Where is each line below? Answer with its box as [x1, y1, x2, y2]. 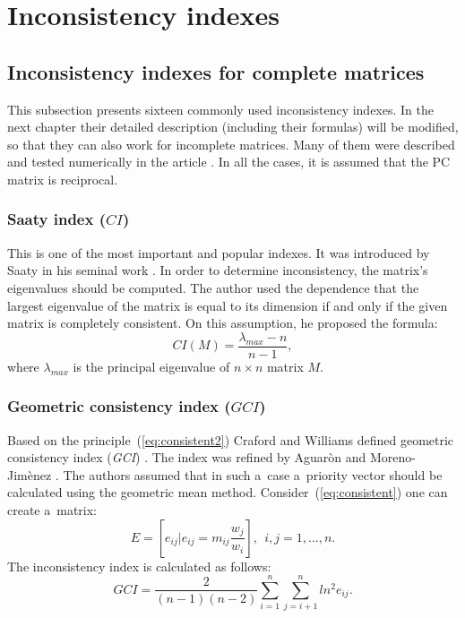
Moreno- [369, 448, 416, 467]
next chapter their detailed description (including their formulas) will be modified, [7, 117, 459, 136]
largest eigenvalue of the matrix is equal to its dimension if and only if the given [7, 296, 448, 314]
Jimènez [7, 465, 52, 484]
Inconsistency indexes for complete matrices [7, 57, 425, 85]
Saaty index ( [7, 208, 106, 230]
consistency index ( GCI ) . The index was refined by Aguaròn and [7, 448, 366, 467]
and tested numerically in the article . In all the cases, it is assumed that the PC [7, 152, 451, 171]
